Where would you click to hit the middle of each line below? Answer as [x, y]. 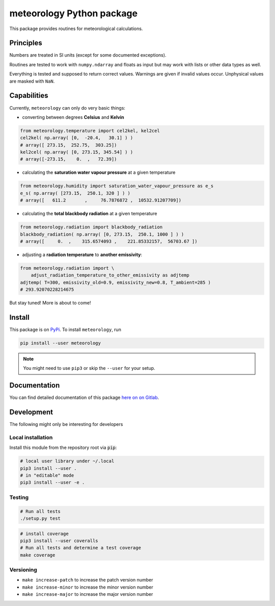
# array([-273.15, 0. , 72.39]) [68, 159]
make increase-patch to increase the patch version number [88, 580]
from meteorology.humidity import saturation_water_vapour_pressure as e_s [117, 186]
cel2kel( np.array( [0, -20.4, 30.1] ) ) [77, 138]
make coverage [38, 555]
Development [31, 412]
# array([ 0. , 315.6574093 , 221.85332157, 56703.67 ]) [109, 241]
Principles [26, 43]
